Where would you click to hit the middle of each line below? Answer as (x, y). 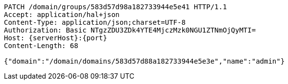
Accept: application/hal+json (62, 15)
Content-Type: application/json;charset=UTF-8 (95, 22)
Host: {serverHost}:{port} (56, 38)
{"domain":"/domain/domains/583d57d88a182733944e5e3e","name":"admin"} (144, 61)
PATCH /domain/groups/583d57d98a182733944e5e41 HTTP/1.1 (116, 7)
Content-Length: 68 (41, 46)
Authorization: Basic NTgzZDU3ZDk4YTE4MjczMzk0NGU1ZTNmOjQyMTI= (130, 30)
